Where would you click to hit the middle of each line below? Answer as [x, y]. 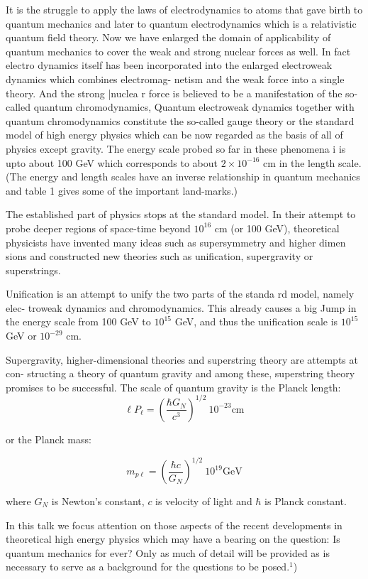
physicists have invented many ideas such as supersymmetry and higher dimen [176, 242]
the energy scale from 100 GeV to [78, 321]
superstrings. [33, 270]
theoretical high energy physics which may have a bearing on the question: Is [173, 539]
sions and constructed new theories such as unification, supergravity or [160, 256]
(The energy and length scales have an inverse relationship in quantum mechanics [183, 177]
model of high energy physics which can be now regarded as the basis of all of [174, 135]
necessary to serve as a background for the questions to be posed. [148, 567]
